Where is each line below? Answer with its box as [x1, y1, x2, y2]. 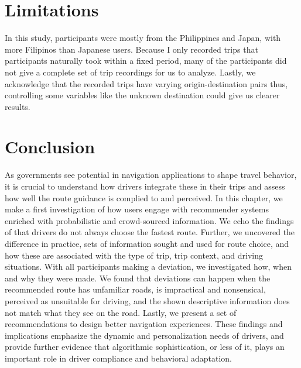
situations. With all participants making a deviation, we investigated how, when [5, 260, 292, 273]
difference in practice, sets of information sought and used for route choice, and [5, 237, 289, 249]
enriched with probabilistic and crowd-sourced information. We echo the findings [5, 214, 294, 226]
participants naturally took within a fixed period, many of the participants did [5, 54, 287, 67]
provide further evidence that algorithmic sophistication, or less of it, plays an [5, 341, 285, 353]
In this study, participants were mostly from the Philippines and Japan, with [5, 32, 281, 44]
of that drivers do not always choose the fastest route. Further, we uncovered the [5, 226, 295, 238]
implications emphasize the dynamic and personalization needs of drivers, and [5, 329, 284, 341]
